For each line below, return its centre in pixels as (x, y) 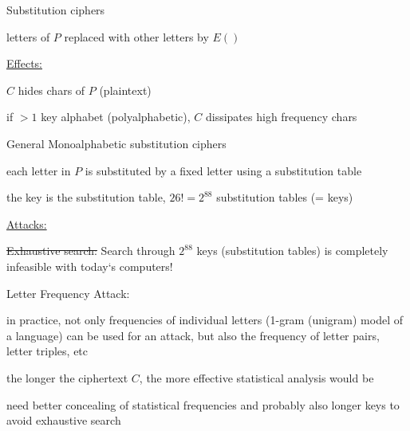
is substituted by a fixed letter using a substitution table (223, 170)
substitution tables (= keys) (285, 197)
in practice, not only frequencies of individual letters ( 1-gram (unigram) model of (205, 320)
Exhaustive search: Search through (91, 251)
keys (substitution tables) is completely (292, 251)
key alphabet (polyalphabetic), (116, 117)
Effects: (24, 63)
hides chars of (51, 90)
